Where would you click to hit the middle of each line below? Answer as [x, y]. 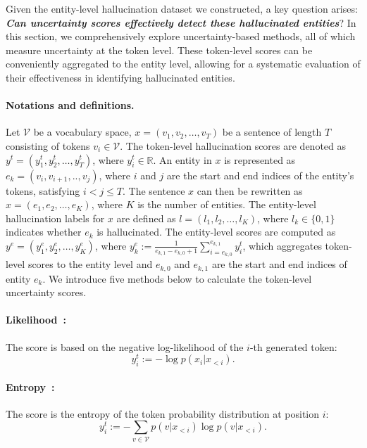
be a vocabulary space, [82, 132]
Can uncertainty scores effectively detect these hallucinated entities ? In [181, 22]
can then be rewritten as [250, 190]
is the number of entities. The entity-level [227, 204]
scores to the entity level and [90, 264]
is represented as [260, 159]
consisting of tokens [48, 145]
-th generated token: [293, 346]
